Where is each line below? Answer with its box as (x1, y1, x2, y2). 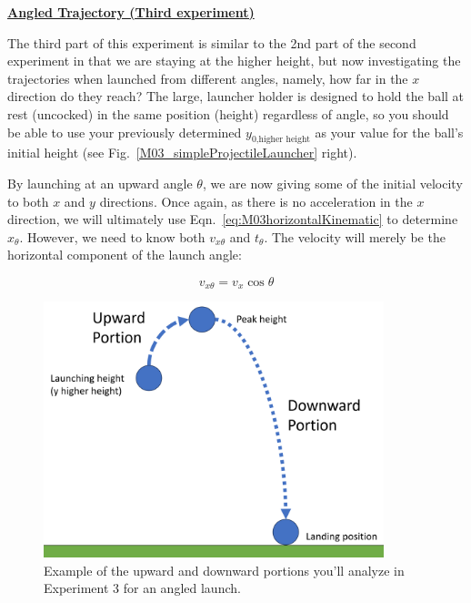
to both (7, 191, 49, 210)
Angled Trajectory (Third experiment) (7, 3, 255, 21)
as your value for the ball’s (315, 122, 464, 141)
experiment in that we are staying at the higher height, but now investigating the (7, 51, 461, 70)
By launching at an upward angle (7, 173, 193, 192)
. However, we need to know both (19, 227, 205, 246)
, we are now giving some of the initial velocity (202, 173, 463, 192)
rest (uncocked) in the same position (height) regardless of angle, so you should (7, 104, 449, 123)
